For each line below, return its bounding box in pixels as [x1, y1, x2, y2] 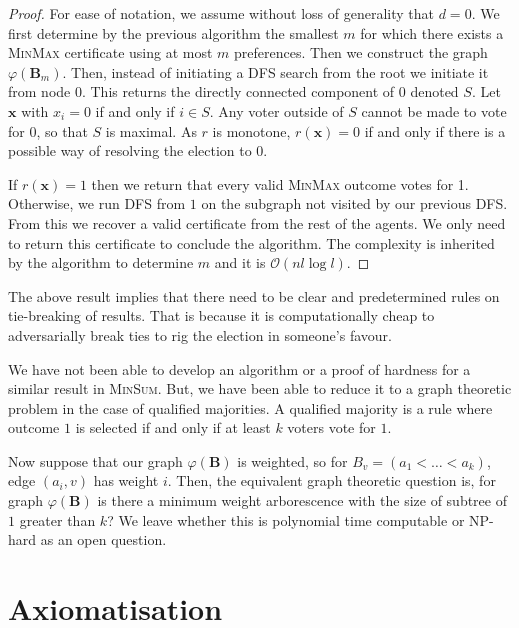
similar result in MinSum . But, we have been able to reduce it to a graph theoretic [8, 378, 512, 399]
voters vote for [287, 417, 376, 438]
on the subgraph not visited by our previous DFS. [201, 193, 508, 214]
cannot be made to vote [361, 100, 507, 121]
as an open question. [40, 529, 167, 550]
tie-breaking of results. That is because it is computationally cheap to [8, 305, 435, 326]
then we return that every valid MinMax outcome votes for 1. [91, 173, 469, 194]
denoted [410, 81, 459, 102]
